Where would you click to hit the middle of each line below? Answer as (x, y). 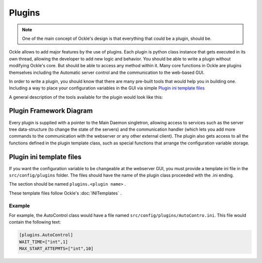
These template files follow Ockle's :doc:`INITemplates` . (65, 193)
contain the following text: (35, 222)
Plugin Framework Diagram (51, 111)
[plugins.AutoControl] (46, 235)
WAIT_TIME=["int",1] (43, 242)
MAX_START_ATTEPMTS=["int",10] (57, 249)
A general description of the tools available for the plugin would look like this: (86, 97)
